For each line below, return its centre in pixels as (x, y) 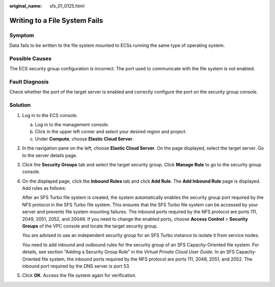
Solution (20, 105)
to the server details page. (50, 155)
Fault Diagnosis (29, 82)
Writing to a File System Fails (56, 20)
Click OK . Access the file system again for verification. (79, 275)
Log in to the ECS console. (50, 115)
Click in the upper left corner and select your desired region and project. (111, 132)
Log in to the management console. (72, 124)
